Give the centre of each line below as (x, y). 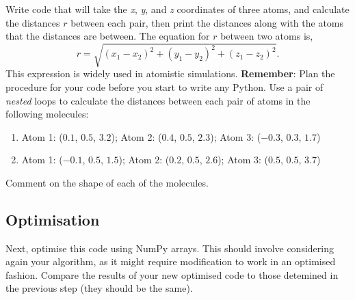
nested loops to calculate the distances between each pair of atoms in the (158, 100)
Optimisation (53, 219)
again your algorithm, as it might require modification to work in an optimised (171, 261)
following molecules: (47, 114)
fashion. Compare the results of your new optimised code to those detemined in (172, 274)
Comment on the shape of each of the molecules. (107, 182)
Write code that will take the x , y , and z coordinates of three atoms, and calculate (177, 9)
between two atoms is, (267, 36)
